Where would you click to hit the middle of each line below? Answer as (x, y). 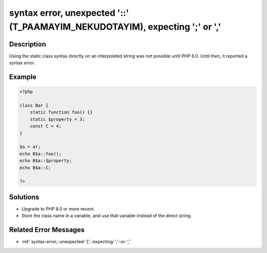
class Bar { (34, 106)
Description (28, 44)
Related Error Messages (47, 230)
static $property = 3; (57, 119)
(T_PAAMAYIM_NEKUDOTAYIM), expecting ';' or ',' (115, 27)
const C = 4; (46, 126)
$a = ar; (30, 147)
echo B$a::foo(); (41, 154)
